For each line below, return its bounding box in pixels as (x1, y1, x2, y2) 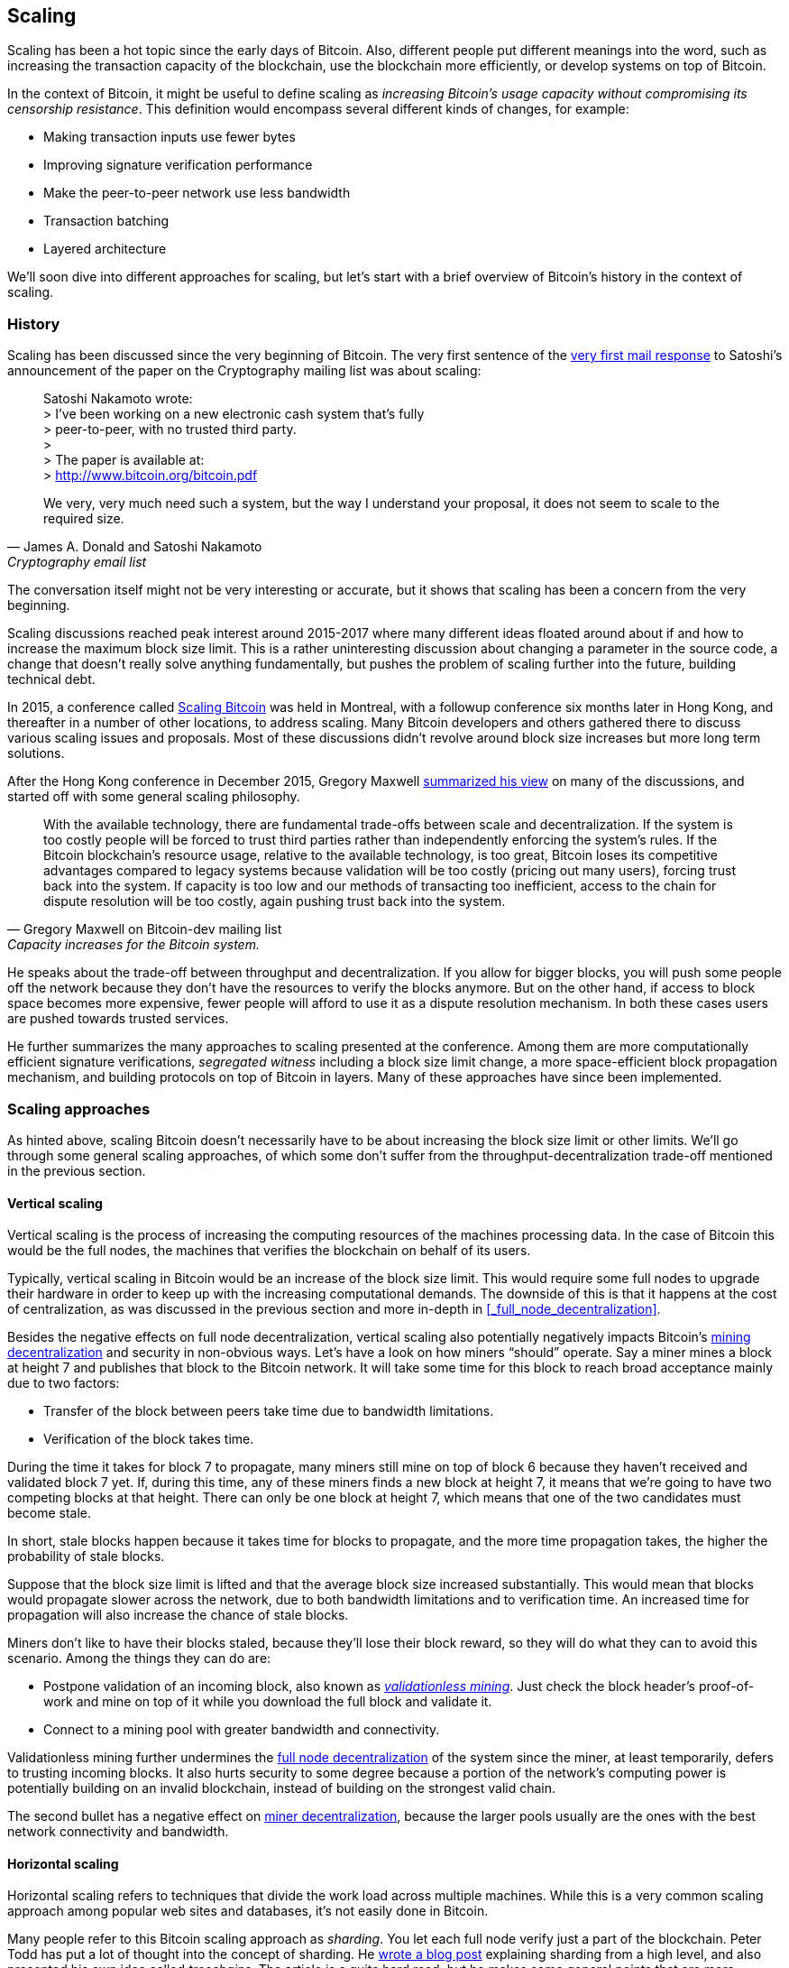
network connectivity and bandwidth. (7, 1824, 229, 1840)
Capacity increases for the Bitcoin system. (7, 937, 260, 953)
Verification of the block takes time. (43, 1431, 254, 1447)
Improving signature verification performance (43, 157, 313, 173)
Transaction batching (43, 213, 170, 229)
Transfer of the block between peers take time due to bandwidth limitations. (43, 1403, 494, 1419)
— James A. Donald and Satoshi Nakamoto (7, 539, 262, 555)
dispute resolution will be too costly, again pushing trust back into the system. (43, 893, 506, 910)
